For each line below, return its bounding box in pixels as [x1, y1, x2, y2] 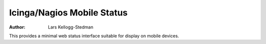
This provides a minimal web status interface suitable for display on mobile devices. [9, 33, 179, 39]
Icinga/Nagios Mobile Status [9, 7, 128, 18]
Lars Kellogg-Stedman [48, 24, 94, 30]
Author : [9, 24, 26, 30]
